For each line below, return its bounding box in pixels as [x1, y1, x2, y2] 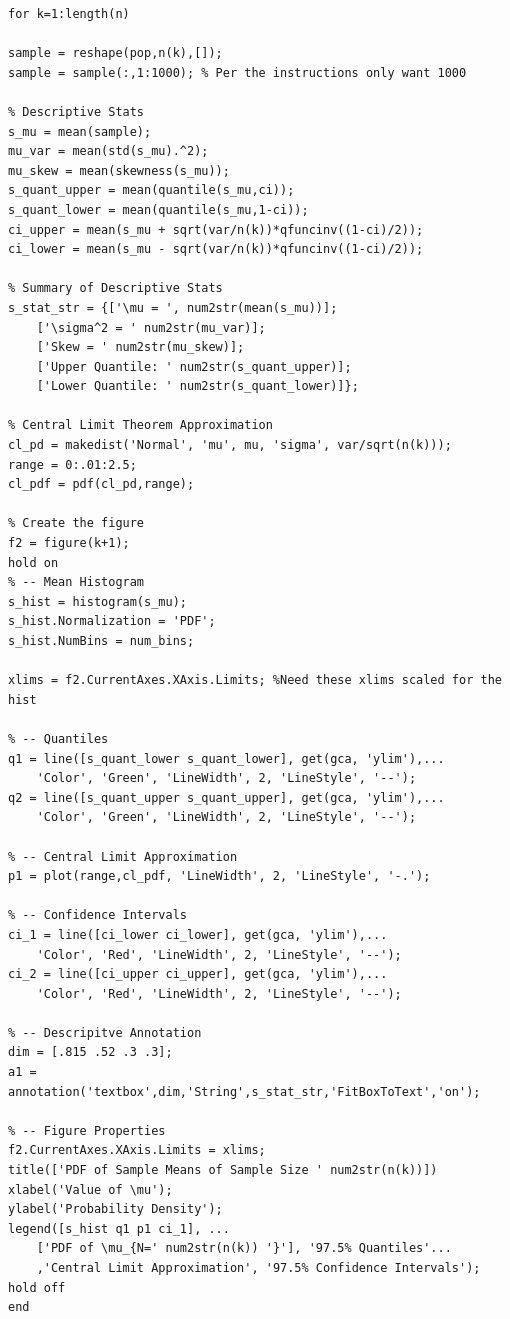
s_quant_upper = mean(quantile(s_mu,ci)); [8, 183, 295, 198]
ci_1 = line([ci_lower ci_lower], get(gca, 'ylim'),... [8, 927, 388, 942]
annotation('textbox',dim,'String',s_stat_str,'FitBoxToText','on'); [8, 1084, 481, 1099]
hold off [8, 1280, 66, 1295]
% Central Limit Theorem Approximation [8, 418, 273, 433]
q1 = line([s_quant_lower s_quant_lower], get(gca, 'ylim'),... [8, 751, 445, 766]
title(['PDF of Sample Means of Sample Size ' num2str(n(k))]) [8, 1163, 438, 1178]
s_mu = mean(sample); [8, 124, 152, 139]
